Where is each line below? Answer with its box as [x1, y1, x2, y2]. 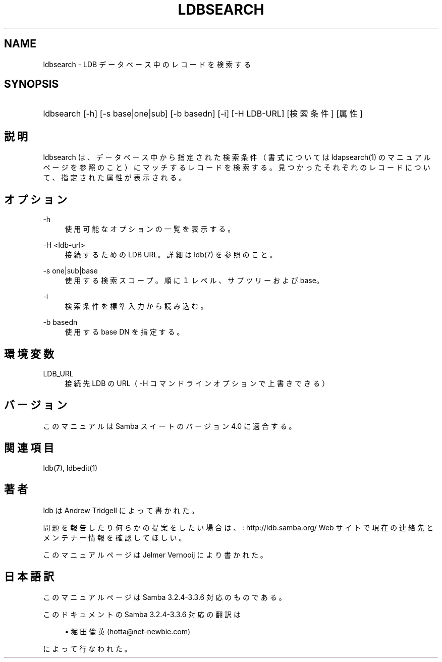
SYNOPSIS [4, 78, 59, 91]
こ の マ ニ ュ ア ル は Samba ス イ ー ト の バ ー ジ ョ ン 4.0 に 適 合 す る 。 [43, 421, 296, 430]
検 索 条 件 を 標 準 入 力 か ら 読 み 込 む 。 [65, 302, 208, 311]
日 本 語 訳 [4, 570, 54, 583]
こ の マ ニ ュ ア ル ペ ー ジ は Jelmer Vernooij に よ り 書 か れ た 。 [43, 550, 267, 559]
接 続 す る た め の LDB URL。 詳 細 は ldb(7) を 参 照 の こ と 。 [65, 250, 277, 259]
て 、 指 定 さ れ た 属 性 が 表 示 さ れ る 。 [43, 173, 186, 182]
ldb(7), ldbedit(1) [43, 463, 98, 472]
